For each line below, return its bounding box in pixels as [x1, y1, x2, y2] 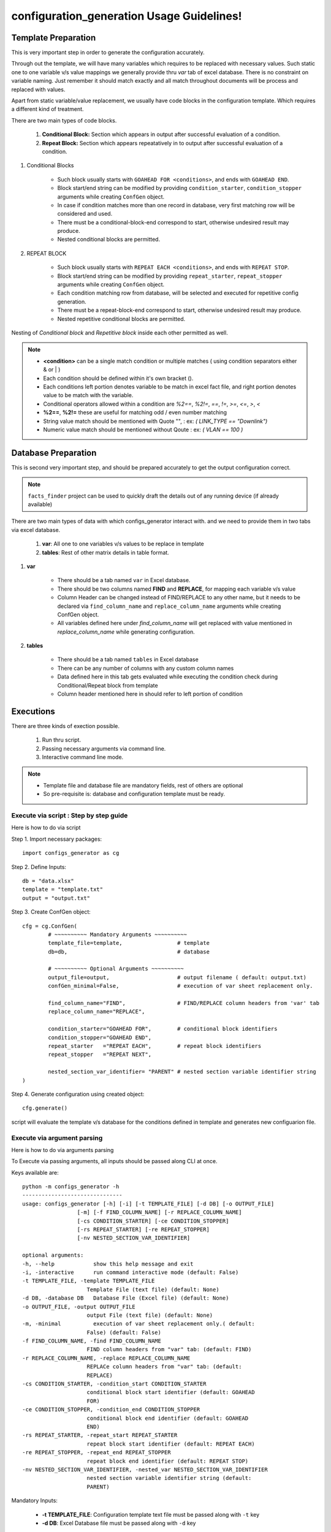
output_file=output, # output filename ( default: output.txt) [48, 974, 306, 980]
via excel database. [11, 526, 61, 533]
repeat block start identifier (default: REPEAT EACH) [86, 1440, 255, 1447]
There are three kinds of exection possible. [11, 722, 120, 729]
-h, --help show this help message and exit [22, 1260, 194, 1267]
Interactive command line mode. [42, 754, 124, 761]
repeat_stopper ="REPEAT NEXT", [48, 1051, 152, 1058]
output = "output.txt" [22, 895, 91, 901]
